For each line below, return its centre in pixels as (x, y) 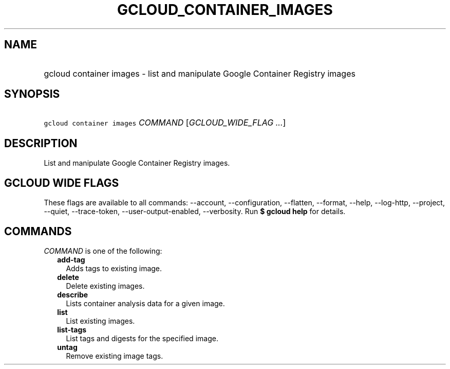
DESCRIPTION (41, 143)
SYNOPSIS (32, 94)
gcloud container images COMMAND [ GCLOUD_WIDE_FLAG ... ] (165, 123)
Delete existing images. (105, 286)
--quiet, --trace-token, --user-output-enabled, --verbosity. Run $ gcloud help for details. (195, 212)
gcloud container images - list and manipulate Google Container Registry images (200, 73)
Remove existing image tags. (115, 356)
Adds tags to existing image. (114, 268)
